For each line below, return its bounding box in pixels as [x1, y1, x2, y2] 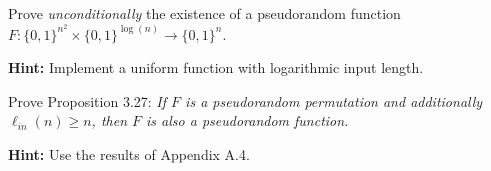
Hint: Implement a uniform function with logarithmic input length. [8, 57, 424, 78]
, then [91, 110, 128, 131]
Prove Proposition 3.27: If [8, 90, 167, 111]
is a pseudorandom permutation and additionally [185, 90, 483, 111]
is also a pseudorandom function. [146, 110, 349, 131]
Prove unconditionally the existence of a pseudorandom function [8, 3, 401, 23]
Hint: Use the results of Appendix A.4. [8, 144, 250, 165]
